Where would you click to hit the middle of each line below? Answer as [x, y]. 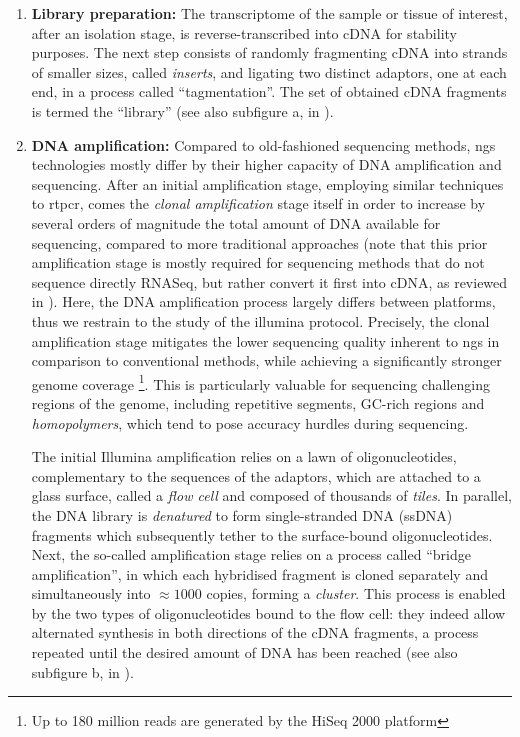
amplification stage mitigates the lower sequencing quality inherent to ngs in [265, 340]
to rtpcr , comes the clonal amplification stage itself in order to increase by [258, 203]
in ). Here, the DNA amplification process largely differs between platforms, [263, 301]
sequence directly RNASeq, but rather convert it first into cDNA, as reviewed [269, 281]
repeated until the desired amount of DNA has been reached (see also [244, 652]
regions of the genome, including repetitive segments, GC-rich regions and [258, 402]
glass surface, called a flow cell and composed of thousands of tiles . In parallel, [271, 495]
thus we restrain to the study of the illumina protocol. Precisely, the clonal [260, 320]
